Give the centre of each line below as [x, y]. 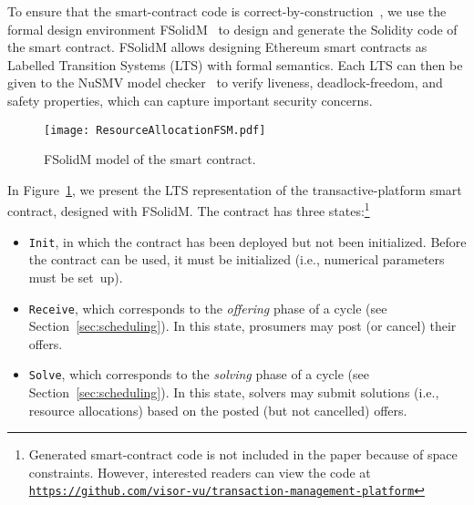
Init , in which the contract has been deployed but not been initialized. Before [247, 241]
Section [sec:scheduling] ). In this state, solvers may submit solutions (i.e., [234, 392]
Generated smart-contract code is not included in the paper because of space [243, 454]
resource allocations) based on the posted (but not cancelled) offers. [218, 410]
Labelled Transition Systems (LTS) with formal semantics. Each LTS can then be [235, 64]
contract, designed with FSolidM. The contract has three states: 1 [189, 210]
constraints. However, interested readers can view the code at [200, 472]
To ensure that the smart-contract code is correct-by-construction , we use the [227, 11]
